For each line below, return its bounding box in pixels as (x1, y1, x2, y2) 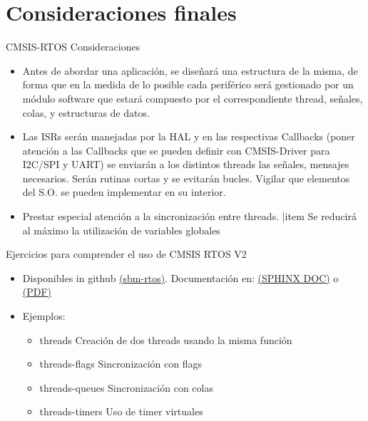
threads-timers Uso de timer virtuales (39, 404, 203, 419)
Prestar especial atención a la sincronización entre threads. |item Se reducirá (22, 209, 357, 224)
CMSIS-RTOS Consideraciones (6, 39, 140, 54)
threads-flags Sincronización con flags (39, 356, 203, 371)
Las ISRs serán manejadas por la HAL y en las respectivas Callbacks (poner (22, 129, 355, 144)
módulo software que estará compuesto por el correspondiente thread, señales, (22, 90, 363, 105)
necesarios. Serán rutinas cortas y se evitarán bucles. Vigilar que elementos (22, 170, 350, 185)
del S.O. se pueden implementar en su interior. (22, 184, 226, 199)
